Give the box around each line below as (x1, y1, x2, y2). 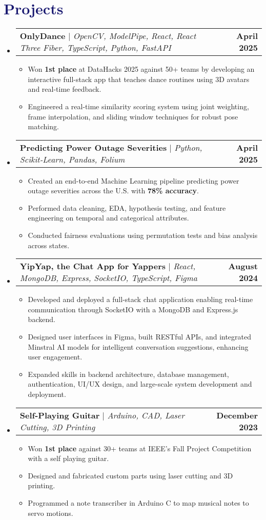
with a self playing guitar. (28, 453, 109, 464)
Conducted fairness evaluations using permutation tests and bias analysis (28, 230, 258, 241)
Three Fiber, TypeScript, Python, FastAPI (19, 42, 171, 54)
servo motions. (28, 507, 73, 518)
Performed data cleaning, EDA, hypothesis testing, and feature (28, 202, 226, 213)
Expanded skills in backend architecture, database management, (28, 368, 229, 379)
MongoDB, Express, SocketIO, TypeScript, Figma (19, 272, 197, 284)
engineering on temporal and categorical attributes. (28, 212, 189, 223)
